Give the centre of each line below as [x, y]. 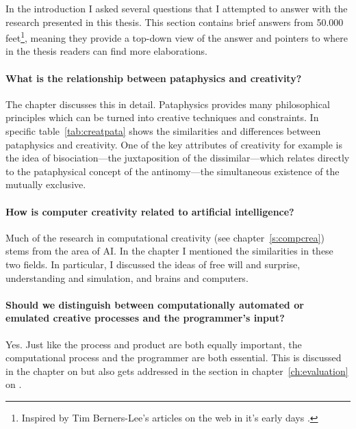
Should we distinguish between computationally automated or [155, 304]
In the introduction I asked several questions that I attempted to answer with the [177, 8]
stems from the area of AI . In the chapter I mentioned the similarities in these [169, 251]
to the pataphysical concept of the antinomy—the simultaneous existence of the [173, 171]
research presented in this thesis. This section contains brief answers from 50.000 [175, 22]
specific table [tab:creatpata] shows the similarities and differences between [163, 131]
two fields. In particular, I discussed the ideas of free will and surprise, [153, 264]
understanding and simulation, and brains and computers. [127, 277]
